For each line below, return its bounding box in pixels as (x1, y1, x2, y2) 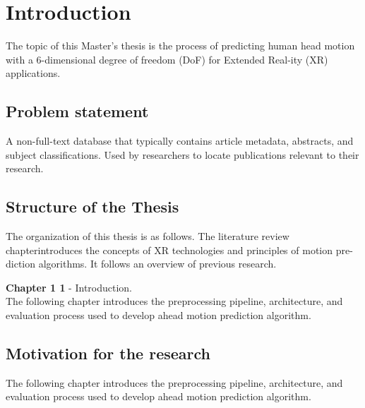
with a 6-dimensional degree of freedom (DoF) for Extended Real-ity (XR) (6, 52, 328, 66)
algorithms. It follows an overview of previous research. (38, 256, 277, 271)
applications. (6, 66, 61, 80)
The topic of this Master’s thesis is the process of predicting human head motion (6, 38, 355, 53)
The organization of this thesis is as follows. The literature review (6, 229, 289, 244)
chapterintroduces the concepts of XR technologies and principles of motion (6, 242, 333, 257)
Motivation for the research (6, 342, 211, 364)
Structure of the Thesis (6, 196, 179, 217)
